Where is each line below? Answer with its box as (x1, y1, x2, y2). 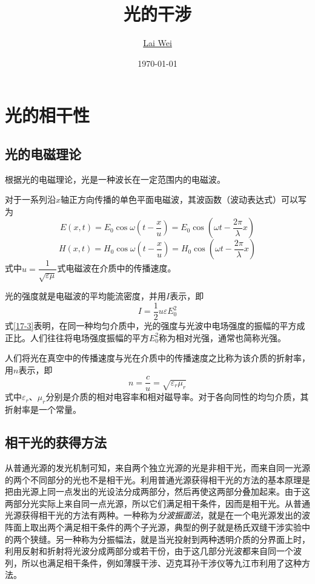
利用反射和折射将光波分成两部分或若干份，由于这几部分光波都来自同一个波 (5, 545, 302, 557)
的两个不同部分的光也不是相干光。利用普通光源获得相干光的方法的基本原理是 (5, 473, 310, 486)
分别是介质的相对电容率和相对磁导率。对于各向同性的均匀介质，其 (45, 390, 309, 403)
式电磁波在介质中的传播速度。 (57, 262, 176, 274)
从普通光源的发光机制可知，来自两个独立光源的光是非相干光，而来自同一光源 (5, 461, 310, 474)
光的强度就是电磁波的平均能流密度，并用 (5, 290, 166, 302)
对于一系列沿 (5, 193, 56, 206)
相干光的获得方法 (5, 433, 107, 452)
